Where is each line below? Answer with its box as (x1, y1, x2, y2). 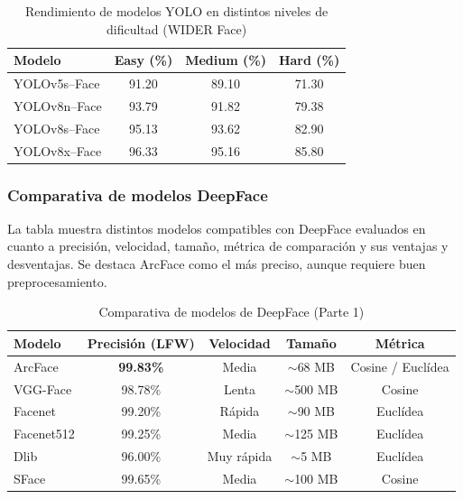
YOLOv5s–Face (14, 74, 100, 93)
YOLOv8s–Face (14, 118, 100, 137)
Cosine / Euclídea (350, 356, 449, 375)
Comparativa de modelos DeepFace (7, 183, 268, 206)
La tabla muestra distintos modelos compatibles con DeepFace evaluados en (7, 218, 426, 237)
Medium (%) (185, 51, 266, 69)
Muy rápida (207, 447, 273, 466)
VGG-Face (14, 379, 72, 398)
